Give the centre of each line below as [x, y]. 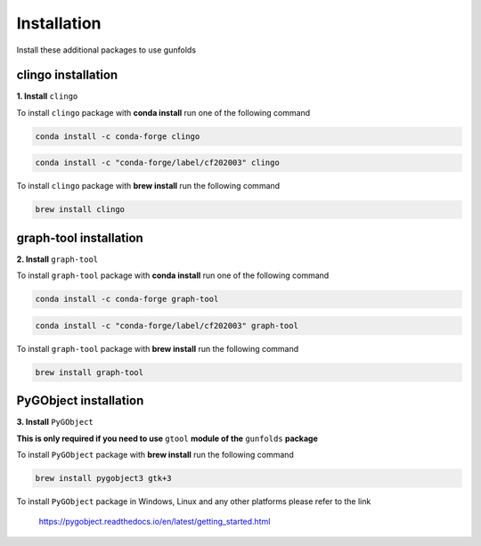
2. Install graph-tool [57, 259]
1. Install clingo [47, 96]
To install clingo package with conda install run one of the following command [163, 112]
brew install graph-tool [90, 372]
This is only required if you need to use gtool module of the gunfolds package [167, 438]
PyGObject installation [80, 401]
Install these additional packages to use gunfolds [106, 50]
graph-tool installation [80, 237]
